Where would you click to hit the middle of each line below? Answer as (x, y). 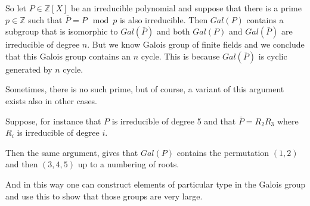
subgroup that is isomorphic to (62, 31)
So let (16, 8)
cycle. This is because (180, 56)
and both (173, 31)
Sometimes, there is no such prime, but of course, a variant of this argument (145, 89)
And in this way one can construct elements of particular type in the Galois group (156, 184)
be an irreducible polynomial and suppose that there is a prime (186, 8)
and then (22, 164)
